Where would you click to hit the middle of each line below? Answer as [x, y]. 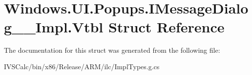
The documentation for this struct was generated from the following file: [112, 50]
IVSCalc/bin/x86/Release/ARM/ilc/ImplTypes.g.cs [82, 66]
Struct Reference [166, 27]
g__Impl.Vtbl [54, 27]
